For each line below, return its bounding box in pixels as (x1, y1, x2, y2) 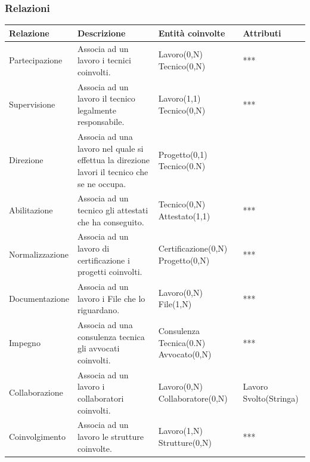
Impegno (9, 336, 41, 348)
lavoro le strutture (77, 430, 144, 442)
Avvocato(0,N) (158, 348, 212, 360)
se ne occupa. (77, 177, 126, 189)
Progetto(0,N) (158, 253, 210, 266)
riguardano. (77, 304, 120, 316)
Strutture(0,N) (158, 436, 212, 448)
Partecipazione (9, 54, 63, 66)
